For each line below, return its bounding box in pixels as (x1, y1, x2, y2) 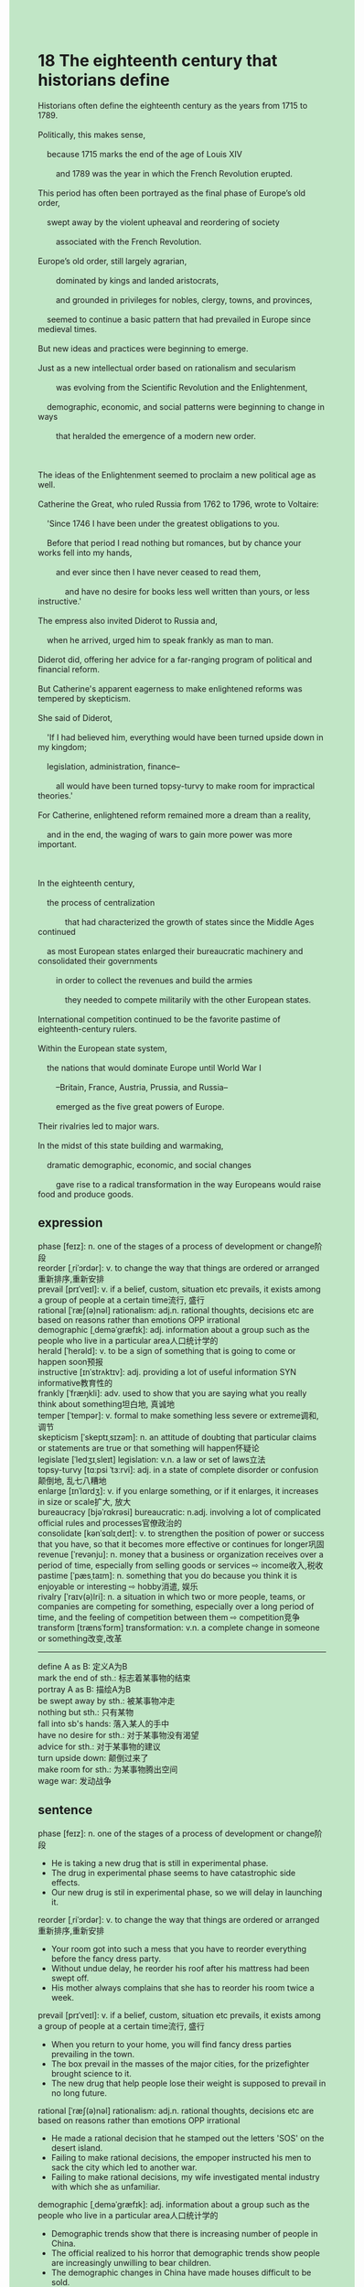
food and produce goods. (37, 1188, 134, 1199)
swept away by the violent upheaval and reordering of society (46, 216, 280, 228)
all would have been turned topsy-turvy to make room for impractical (55, 780, 315, 791)
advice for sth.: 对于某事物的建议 (37, 1741, 161, 1752)
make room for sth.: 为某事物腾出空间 (37, 1764, 178, 1775)
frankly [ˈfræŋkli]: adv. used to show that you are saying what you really (37, 1387, 307, 1399)
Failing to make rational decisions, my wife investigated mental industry (50, 2171, 320, 2182)
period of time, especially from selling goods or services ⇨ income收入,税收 (37, 1560, 324, 1571)
